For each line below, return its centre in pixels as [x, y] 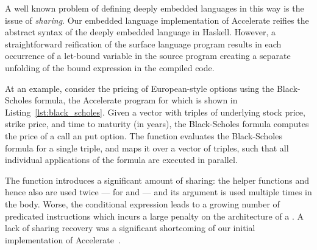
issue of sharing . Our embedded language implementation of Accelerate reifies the [157, 20]
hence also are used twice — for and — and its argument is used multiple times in [158, 192]
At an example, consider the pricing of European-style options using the [140, 88]
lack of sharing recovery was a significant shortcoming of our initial [130, 228]
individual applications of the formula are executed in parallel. [121, 160]
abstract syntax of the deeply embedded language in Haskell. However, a [141, 32]
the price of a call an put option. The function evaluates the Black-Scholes [144, 135]
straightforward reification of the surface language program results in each [143, 43]
